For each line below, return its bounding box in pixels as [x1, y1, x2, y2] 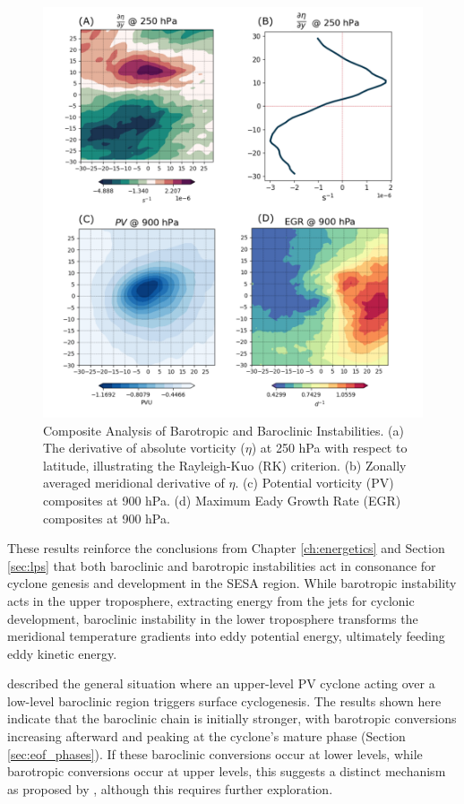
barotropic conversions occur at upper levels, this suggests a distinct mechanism [7, 762, 446, 781]
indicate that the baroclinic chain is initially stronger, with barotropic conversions [7, 709, 457, 728]
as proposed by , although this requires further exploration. [7, 779, 333, 798]
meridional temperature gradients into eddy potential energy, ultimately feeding [7, 627, 445, 645]
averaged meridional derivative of [43, 473, 225, 492]
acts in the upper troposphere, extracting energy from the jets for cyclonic [7, 591, 415, 609]
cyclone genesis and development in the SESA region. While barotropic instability [7, 574, 457, 592]
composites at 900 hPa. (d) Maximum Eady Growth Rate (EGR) [43, 490, 401, 509]
